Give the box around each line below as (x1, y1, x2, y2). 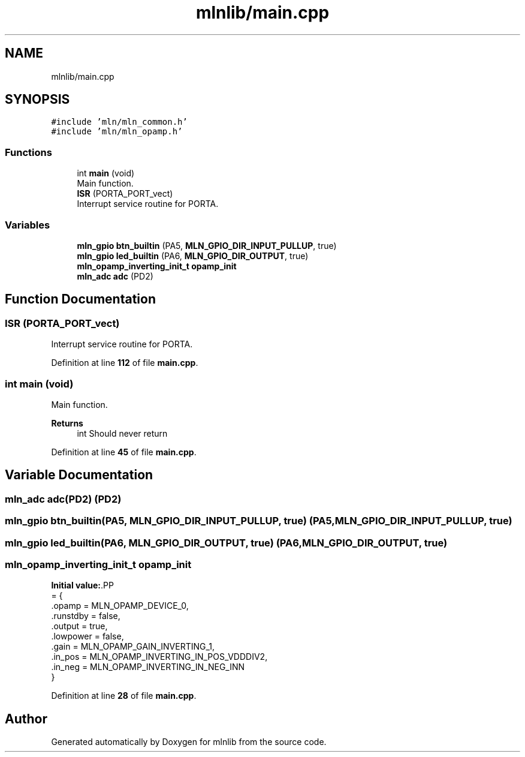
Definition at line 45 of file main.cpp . (51, 446, 197, 457)
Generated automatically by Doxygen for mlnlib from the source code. (51, 737, 327, 747)
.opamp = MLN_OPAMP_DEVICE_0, (51, 600, 189, 611)
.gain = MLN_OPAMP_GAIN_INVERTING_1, (51, 641, 215, 652)
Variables (5, 218, 50, 231)
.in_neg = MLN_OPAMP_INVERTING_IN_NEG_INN (51, 662, 245, 672)
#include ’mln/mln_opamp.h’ (51, 127, 183, 137)
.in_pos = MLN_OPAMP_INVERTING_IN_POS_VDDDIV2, (51, 651, 268, 662)
